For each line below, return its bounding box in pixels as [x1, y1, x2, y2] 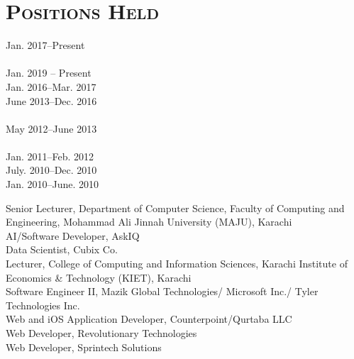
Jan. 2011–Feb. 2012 [6, 148, 94, 163]
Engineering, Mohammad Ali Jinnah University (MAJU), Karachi [6, 214, 292, 229]
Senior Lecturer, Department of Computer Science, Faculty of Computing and [6, 200, 345, 215]
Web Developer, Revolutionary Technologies [6, 326, 197, 340]
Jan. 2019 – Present [6, 65, 92, 80]
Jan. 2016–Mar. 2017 [6, 79, 96, 94]
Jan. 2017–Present [6, 38, 85, 53]
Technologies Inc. [6, 297, 80, 312]
